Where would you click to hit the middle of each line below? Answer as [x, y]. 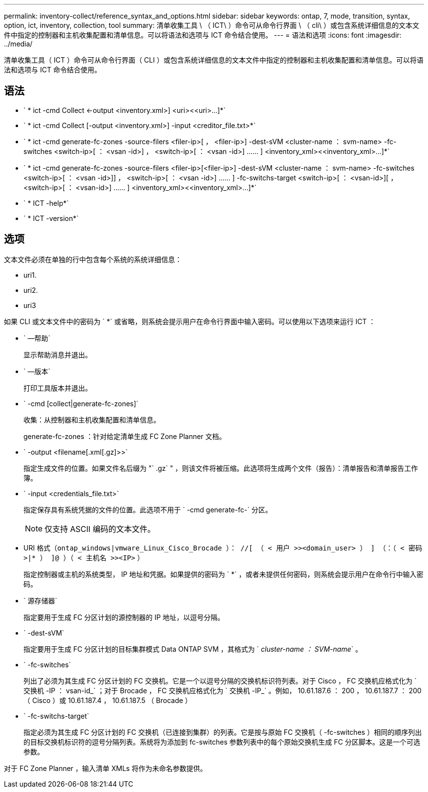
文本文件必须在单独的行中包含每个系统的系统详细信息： [93, 259]
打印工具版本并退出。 [58, 388]
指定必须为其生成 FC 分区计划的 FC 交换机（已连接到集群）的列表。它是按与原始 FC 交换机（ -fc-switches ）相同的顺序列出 [223, 732]
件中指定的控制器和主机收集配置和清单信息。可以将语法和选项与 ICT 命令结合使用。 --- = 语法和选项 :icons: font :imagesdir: [203, 35]
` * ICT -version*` [51, 218]
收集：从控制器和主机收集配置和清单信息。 [92, 419]
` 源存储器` [40, 600]
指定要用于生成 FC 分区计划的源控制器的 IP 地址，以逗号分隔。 [124, 617]
